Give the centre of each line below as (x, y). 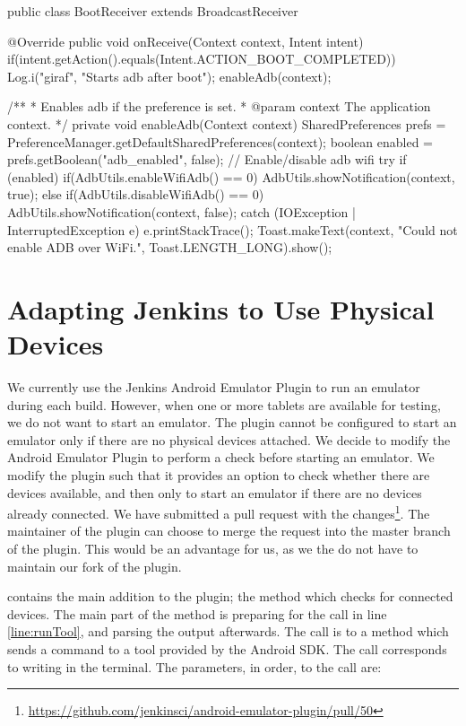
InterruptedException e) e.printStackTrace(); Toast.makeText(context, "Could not (233, 229)
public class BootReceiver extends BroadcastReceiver (153, 11)
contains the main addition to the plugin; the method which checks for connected (230, 596)
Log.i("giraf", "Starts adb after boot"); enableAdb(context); (169, 76)
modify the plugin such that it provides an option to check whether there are (219, 475)
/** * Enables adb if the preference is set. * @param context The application (219, 106)
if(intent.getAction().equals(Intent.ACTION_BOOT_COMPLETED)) (202, 59)
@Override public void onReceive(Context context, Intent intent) (186, 41)
